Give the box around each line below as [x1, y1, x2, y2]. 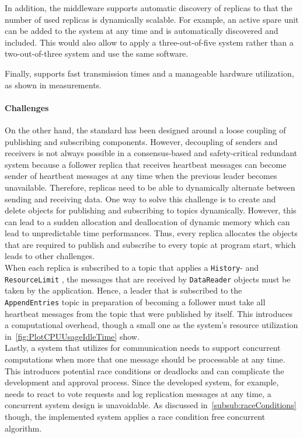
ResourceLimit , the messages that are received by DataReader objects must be [5, 273, 291, 285]
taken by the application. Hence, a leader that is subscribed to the [5, 284, 242, 296]
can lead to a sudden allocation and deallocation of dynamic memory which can [5, 215, 290, 227]
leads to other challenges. [5, 250, 95, 262]
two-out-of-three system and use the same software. [5, 47, 189, 60]
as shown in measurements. [5, 78, 102, 91]
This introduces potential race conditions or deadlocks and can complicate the [5, 364, 284, 377]
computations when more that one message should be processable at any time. [5, 353, 285, 365]
